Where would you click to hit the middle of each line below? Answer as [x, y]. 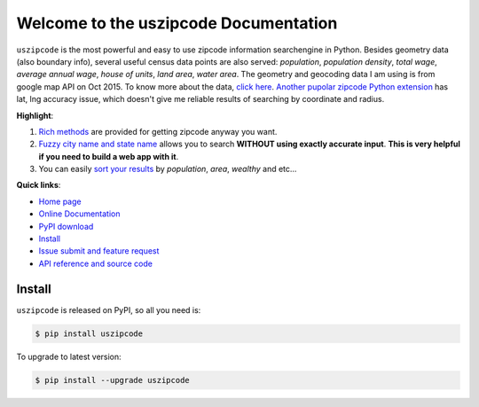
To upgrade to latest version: [69, 356]
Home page [60, 201]
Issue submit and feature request [99, 251]
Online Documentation [79, 214]
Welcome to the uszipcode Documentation [177, 23]
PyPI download [66, 226]
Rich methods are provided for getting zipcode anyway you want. [158, 131]
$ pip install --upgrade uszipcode [112, 380]
